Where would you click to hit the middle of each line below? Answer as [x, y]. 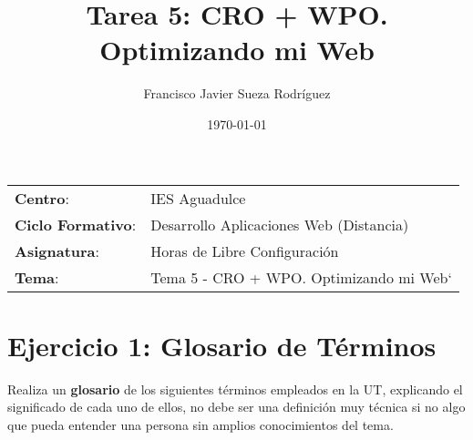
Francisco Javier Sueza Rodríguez [237, 93]
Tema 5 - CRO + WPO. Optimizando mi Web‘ [301, 277]
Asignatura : [57, 251]
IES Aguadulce [198, 198]
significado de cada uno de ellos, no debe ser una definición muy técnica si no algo [236, 407]
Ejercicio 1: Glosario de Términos [222, 345]
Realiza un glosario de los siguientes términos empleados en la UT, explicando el [235, 389]
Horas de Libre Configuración [245, 251]
